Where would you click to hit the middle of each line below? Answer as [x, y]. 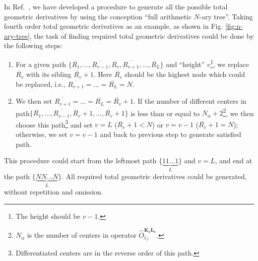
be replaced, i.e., [40, 84]
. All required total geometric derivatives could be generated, [154, 176]
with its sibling [49, 74]
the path [17, 176]
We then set [34, 101]
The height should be [48, 216]
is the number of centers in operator [82, 235]
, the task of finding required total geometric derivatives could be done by [142, 35]
